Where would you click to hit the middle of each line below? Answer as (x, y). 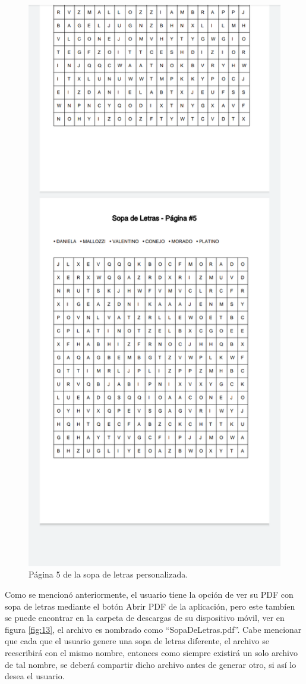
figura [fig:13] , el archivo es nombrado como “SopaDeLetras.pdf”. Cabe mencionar (153, 629)
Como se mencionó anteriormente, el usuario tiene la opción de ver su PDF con (149, 594)
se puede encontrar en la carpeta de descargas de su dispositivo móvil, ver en (145, 618)
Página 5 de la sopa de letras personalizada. (108, 574)
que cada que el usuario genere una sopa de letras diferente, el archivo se (137, 641)
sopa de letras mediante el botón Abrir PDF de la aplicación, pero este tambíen (150, 606)
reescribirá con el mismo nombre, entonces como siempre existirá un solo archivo (151, 653)
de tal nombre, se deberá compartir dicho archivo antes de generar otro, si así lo (151, 664)
